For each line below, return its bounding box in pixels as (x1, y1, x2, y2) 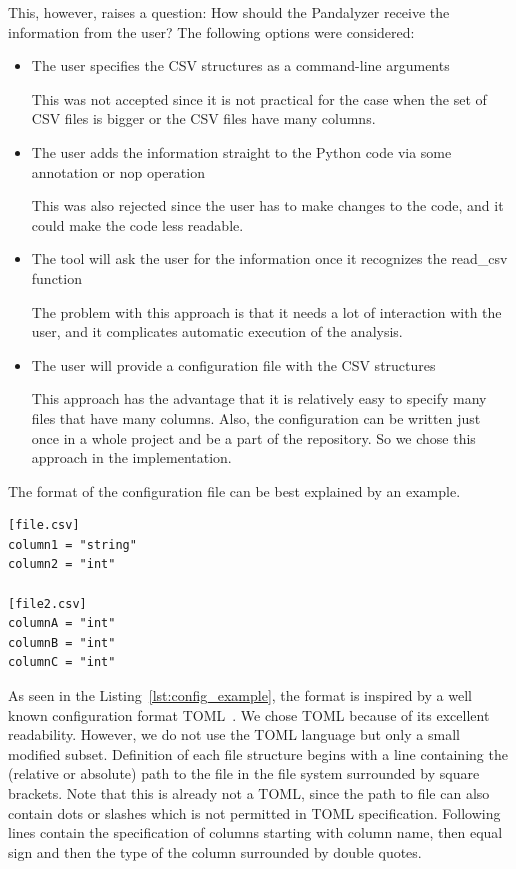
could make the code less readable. (31, 214, 244, 235)
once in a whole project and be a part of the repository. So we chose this (31, 427, 476, 448)
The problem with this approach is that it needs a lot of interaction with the (31, 301, 502, 322)
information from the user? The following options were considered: (8, 21, 415, 42)
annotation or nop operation (31, 161, 205, 182)
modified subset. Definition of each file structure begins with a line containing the (8, 743, 508, 764)
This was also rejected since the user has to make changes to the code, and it (31, 195, 504, 216)
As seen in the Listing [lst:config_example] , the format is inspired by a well (8, 685, 472, 706)
